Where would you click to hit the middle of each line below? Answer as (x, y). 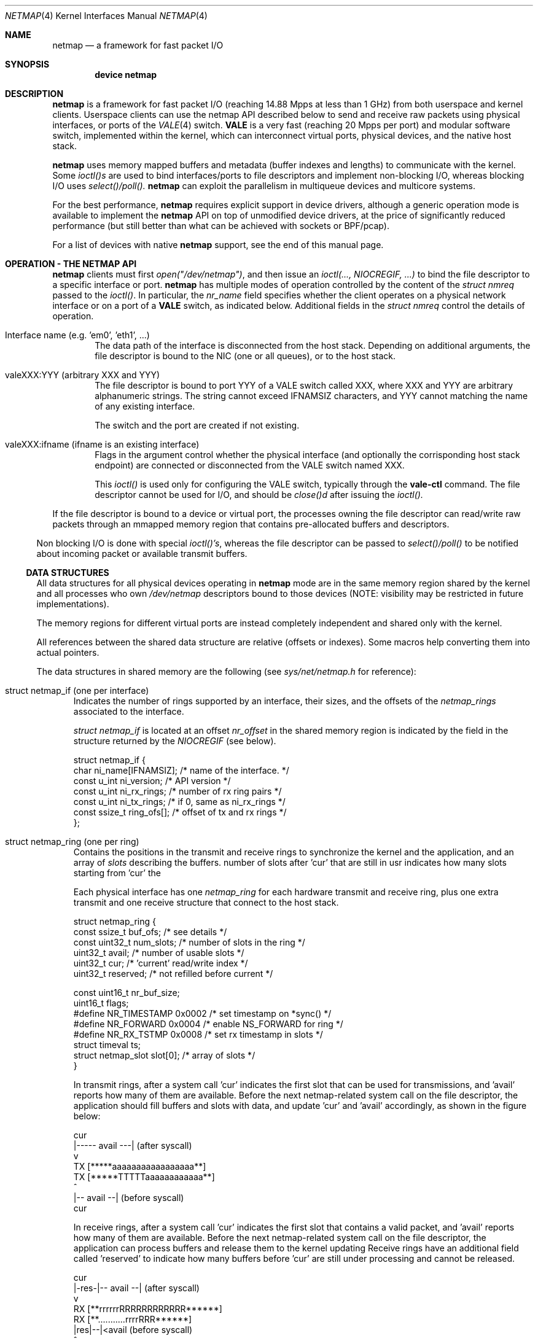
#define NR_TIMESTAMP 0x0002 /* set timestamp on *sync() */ (202, 1013)
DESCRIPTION (34, 94)
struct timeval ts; (107, 1045)
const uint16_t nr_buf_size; (127, 993)
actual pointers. (68, 652)
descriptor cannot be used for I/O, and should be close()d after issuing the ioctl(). (259, 495)
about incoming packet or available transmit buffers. (142, 554)
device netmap (126, 75)
